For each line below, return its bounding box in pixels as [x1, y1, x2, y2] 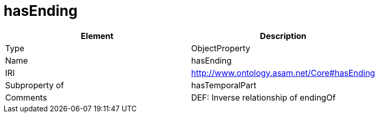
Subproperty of [5, 80, 64, 90]
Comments [5, 92, 47, 103]
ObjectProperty [191, 43, 250, 53]
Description [260, 30, 307, 41]
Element [81, 30, 114, 41]
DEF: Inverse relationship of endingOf [191, 92, 336, 103]
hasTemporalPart [191, 80, 256, 90]
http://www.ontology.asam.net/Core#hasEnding [191, 67, 375, 78]
